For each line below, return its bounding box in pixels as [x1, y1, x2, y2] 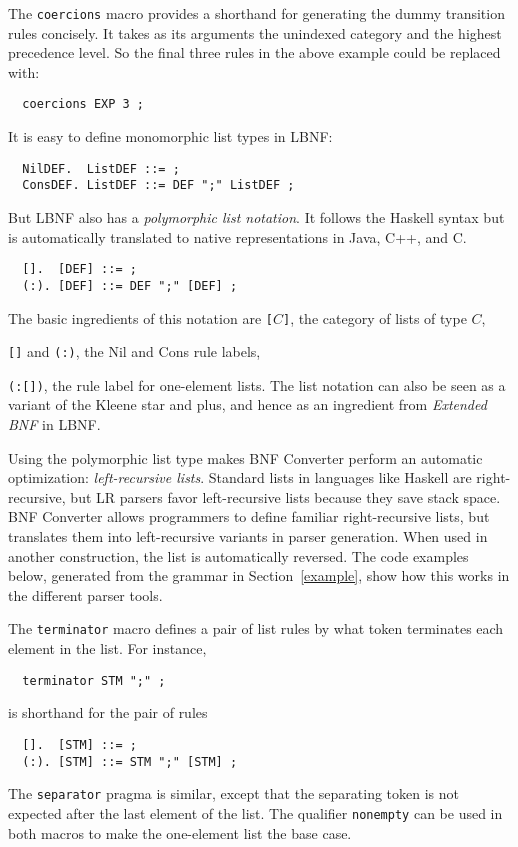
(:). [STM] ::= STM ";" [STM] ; [22, 754, 238, 769]
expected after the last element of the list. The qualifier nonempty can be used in [8, 802, 503, 823]
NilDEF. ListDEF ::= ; [22, 161, 180, 176]
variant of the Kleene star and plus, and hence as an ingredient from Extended [8, 394, 487, 415]
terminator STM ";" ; [22, 673, 166, 688]
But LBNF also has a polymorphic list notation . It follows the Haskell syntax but [8, 207, 505, 227]
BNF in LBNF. [8, 414, 101, 435]
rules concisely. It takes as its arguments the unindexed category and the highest [8, 22, 502, 43]
